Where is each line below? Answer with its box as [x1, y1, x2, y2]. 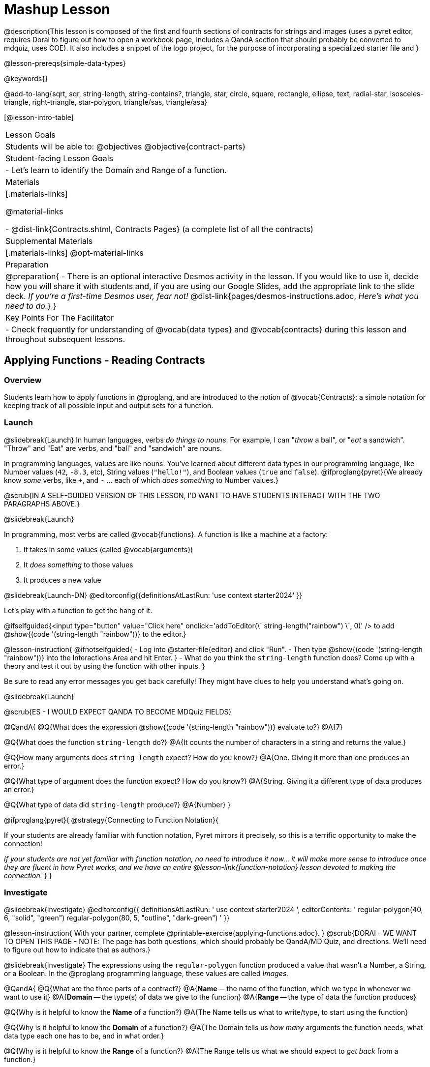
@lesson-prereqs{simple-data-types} [4, 59, 126, 67]
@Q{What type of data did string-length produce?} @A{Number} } [4, 800, 231, 809]
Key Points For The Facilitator [5, 312, 114, 323]
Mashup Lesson [4, 1, 110, 18]
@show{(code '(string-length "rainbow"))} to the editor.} [4, 629, 186, 638]
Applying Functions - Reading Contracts [4, 354, 205, 367]
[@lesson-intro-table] [4, 113, 74, 121]
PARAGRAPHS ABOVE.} [4, 499, 80, 508]
